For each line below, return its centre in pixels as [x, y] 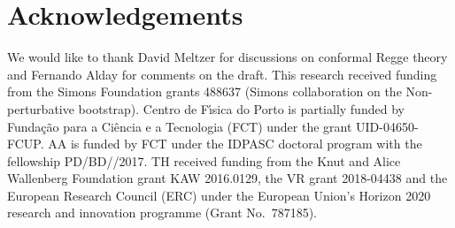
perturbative [41, 108]
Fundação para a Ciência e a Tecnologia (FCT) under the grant [180, 126]
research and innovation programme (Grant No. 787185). [162, 213]
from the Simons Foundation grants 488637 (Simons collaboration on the [204, 91]
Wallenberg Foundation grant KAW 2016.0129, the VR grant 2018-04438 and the [227, 178]
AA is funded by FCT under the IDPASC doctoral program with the [235, 144]
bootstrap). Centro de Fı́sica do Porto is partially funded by [241, 108]
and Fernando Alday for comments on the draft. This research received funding [222, 74]
